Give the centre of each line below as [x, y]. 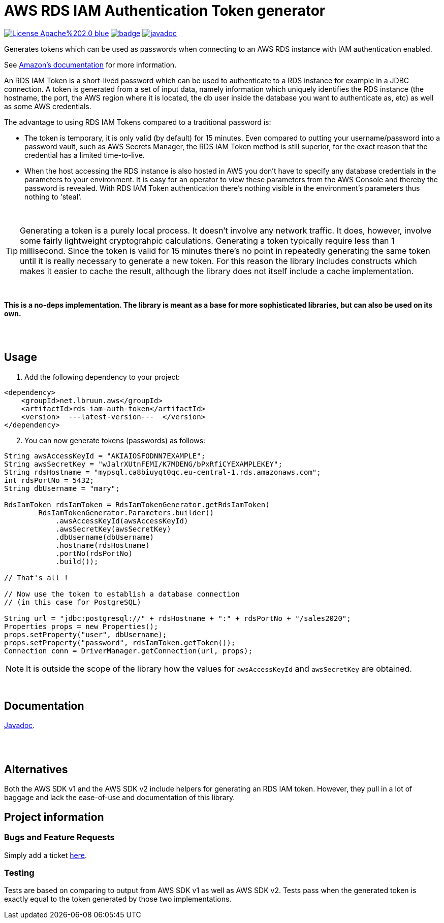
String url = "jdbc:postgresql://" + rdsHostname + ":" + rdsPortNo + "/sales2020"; [178, 618]
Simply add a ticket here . [45, 855]
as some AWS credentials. [48, 106]
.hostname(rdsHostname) [103, 545]
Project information [54, 817]
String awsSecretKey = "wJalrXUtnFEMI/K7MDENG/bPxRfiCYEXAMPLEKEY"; [143, 464]
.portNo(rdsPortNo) [94, 553]
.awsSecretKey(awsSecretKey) [113, 529]
